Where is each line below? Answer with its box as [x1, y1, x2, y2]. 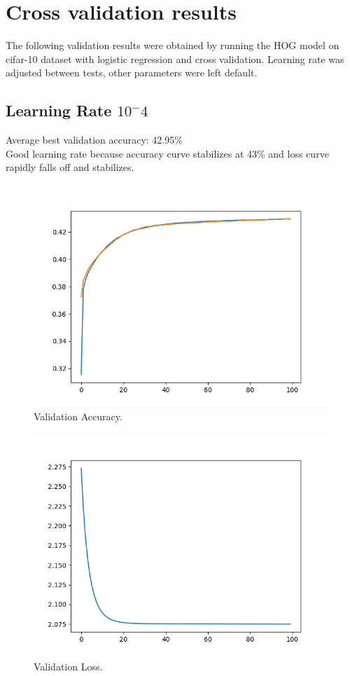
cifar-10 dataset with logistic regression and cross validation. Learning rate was [6, 51, 344, 66]
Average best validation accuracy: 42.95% [6, 132, 183, 147]
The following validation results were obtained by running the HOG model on [6, 38, 339, 53]
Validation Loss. [34, 658, 103, 673]
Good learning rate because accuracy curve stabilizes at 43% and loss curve [6, 146, 329, 160]
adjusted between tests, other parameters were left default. [6, 65, 258, 80]
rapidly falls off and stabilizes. [6, 160, 134, 174]
